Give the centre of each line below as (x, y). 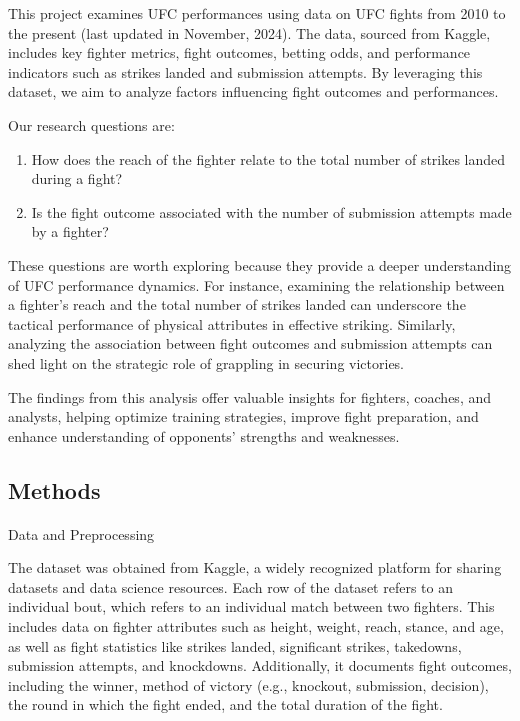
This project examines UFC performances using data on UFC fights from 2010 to (257, 13)
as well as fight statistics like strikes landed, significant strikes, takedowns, (235, 645)
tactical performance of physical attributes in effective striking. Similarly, (232, 323)
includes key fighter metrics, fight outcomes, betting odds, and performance (239, 52)
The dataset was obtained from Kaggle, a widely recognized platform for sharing (255, 567)
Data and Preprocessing (81, 533)
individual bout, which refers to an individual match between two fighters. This (251, 606)
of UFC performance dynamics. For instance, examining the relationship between (256, 284)
